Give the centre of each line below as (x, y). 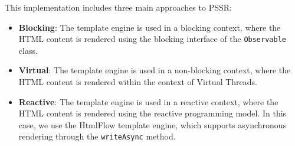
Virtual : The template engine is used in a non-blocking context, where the (155, 70)
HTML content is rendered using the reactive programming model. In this (153, 113)
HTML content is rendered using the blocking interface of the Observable (152, 39)
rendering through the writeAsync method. (97, 136)
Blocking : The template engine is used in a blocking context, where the (150, 27)
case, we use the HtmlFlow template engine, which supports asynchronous (153, 124)
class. (28, 50)
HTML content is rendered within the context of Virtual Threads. (138, 82)
